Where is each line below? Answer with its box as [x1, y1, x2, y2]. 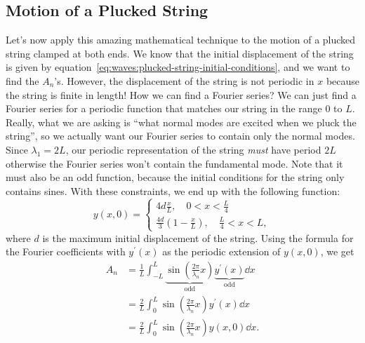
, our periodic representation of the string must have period [65, 142, 321, 156]
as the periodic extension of [162, 244, 281, 259]
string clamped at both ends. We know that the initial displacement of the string [6, 46, 354, 60]
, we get [320, 244, 354, 259]
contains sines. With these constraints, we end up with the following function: [6, 183, 340, 198]
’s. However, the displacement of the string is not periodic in [54, 73, 314, 88]
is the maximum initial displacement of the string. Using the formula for [42, 230, 354, 245]
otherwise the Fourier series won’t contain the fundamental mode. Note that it [6, 156, 343, 170]
